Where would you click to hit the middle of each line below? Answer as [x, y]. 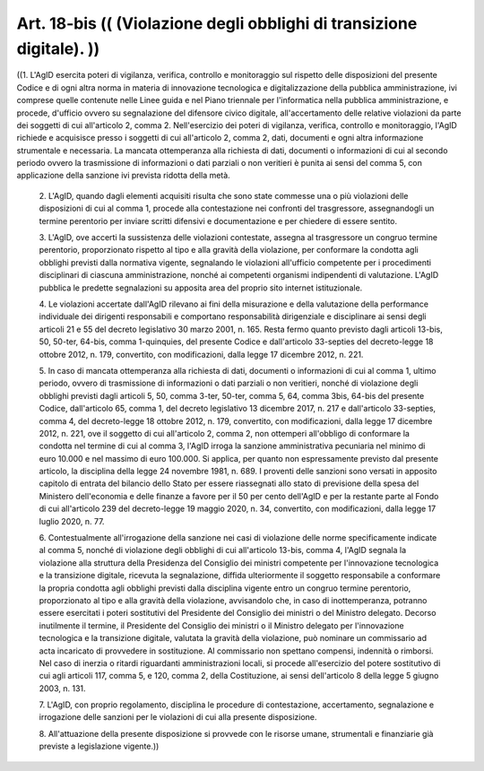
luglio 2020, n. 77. [72, 521]
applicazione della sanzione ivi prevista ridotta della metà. [123, 176]
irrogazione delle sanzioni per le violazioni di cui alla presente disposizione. [178, 717]
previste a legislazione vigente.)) [99, 746]
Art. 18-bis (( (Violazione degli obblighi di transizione [217, 23]
